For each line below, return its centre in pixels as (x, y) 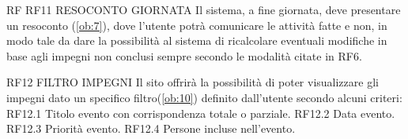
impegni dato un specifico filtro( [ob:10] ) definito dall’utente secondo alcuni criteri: (204, 97)
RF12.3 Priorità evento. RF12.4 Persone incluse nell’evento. (151, 128)
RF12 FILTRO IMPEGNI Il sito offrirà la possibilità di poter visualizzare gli (193, 82)
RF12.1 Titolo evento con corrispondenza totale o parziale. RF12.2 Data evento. (201, 113)
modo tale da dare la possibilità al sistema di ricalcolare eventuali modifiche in (197, 40)
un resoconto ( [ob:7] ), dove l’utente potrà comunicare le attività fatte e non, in (197, 25)
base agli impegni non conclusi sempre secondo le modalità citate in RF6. (184, 55)
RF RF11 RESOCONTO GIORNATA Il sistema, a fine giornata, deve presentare (204, 9)
